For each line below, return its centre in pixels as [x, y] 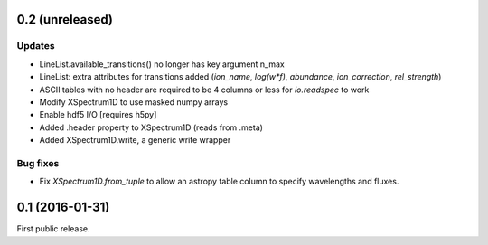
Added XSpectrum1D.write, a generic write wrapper [135, 140]
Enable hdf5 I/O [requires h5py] [98, 115]
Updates [36, 46]
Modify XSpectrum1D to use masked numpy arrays [134, 102]
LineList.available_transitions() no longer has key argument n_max [162, 64]
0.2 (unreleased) [65, 19]
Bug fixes [38, 163]
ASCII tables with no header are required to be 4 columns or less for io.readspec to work [204, 90]
